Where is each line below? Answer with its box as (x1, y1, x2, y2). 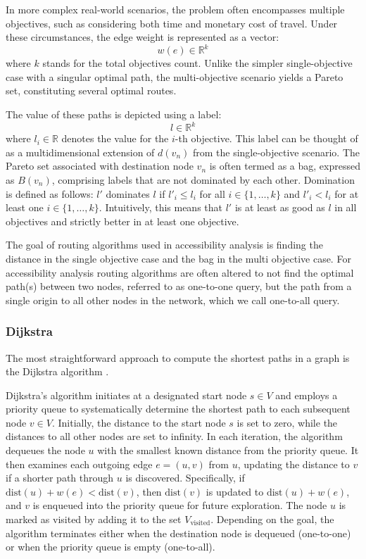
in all (334, 200, 357, 215)
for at (334, 186, 359, 201)
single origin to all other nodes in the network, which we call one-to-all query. (6, 292, 340, 307)
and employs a (275, 387, 338, 402)
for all (199, 186, 225, 201)
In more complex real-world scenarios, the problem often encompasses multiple (6, 2, 345, 16)
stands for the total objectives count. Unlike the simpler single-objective (42, 56, 353, 70)
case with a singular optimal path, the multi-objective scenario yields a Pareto (6, 69, 343, 84)
